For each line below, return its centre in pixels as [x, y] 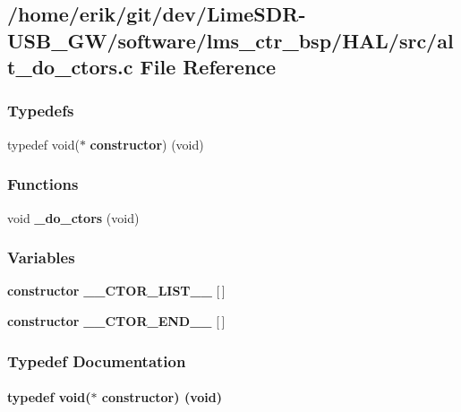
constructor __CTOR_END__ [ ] [116, 321]
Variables [41, 257]
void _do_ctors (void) [73, 217]
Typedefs [41, 111]
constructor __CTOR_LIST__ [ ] [116, 291]
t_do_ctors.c [70, 67]
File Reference [208, 67]
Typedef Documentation [97, 360]
